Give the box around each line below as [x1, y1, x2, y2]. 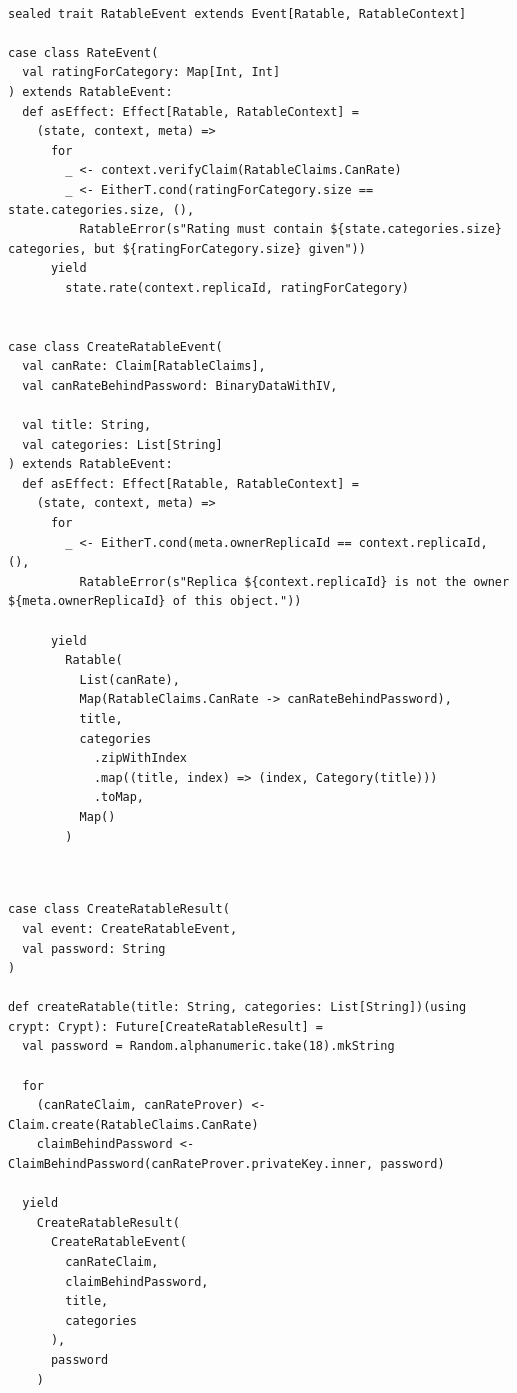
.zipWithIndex [93, 751, 187, 766]
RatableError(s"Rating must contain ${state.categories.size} [79, 222, 502, 237]
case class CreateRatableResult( [8, 902, 230, 917]
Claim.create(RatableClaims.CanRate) [8, 1117, 259, 1132]
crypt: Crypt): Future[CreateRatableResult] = [8, 1019, 323, 1034]
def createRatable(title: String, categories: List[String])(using [8, 1000, 467, 1015]
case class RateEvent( [8, 45, 159, 60]
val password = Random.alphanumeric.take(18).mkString [22, 1039, 395, 1054]
